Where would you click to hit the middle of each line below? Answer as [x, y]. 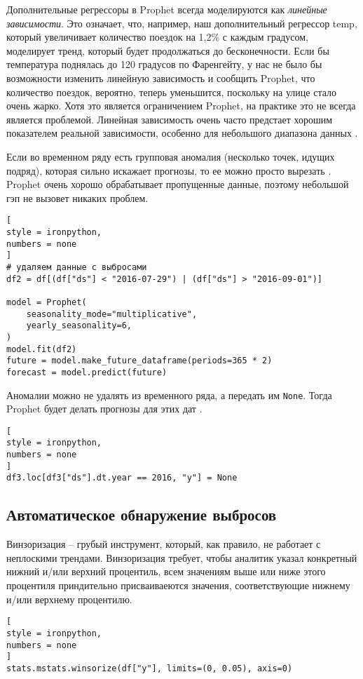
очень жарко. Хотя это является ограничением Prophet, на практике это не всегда [181, 106]
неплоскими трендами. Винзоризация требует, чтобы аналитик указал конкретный [182, 557]
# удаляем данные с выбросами [77, 267]
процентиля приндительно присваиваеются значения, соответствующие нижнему [178, 585]
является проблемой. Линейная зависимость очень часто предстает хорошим [170, 119]
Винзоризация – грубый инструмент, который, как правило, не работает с [164, 544]
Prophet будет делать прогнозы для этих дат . [104, 409]
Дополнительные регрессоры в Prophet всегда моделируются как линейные [167, 9]
